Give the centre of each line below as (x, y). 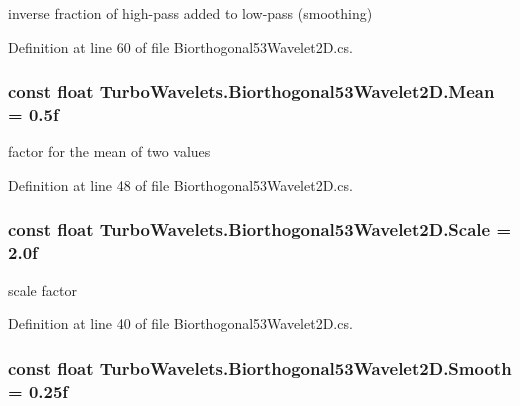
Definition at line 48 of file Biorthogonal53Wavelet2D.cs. (180, 184)
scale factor (42, 289)
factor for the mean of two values (109, 151)
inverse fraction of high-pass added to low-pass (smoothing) (190, 13)
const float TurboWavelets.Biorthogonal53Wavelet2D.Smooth (260, 367)
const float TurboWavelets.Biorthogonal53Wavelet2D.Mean (251, 91)
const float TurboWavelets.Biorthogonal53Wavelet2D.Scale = (260, 229)
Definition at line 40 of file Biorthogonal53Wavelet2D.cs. (180, 323)
